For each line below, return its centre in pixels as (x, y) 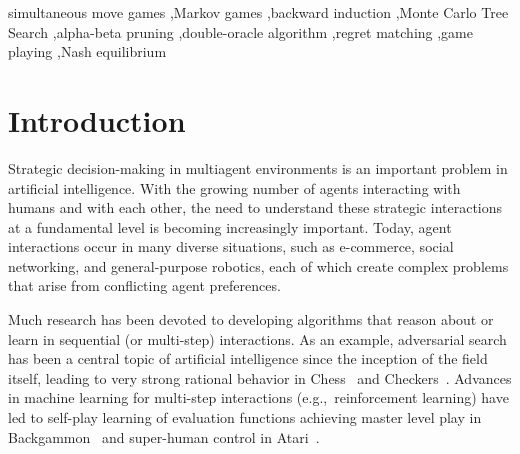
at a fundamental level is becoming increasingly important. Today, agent (230, 226)
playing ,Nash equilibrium (87, 51)
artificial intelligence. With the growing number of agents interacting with (234, 187)
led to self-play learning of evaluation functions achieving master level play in (245, 417)
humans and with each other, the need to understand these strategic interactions (255, 207)
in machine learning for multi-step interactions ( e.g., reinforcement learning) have (258, 397)
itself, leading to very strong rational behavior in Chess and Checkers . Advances (260, 377)
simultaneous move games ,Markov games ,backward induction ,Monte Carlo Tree (258, 12)
